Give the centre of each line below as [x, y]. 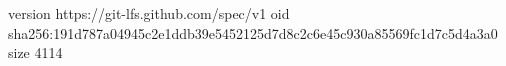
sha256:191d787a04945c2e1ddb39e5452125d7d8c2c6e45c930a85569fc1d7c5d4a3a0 [253, 32]
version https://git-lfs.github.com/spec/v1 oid [149, 13]
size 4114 [35, 52]
